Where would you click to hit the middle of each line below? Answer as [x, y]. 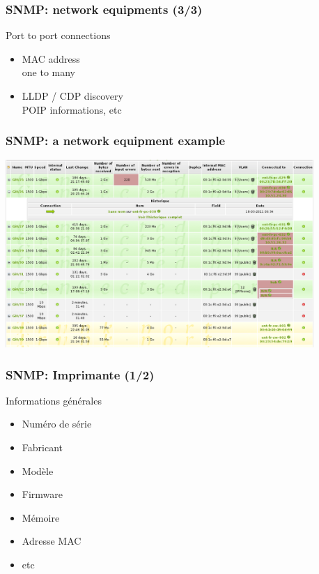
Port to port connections [58, 35]
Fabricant [42, 447]
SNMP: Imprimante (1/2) [80, 374]
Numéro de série [57, 424]
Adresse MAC [52, 541]
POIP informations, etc [72, 109]
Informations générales [54, 400]
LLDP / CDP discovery [72, 96]
